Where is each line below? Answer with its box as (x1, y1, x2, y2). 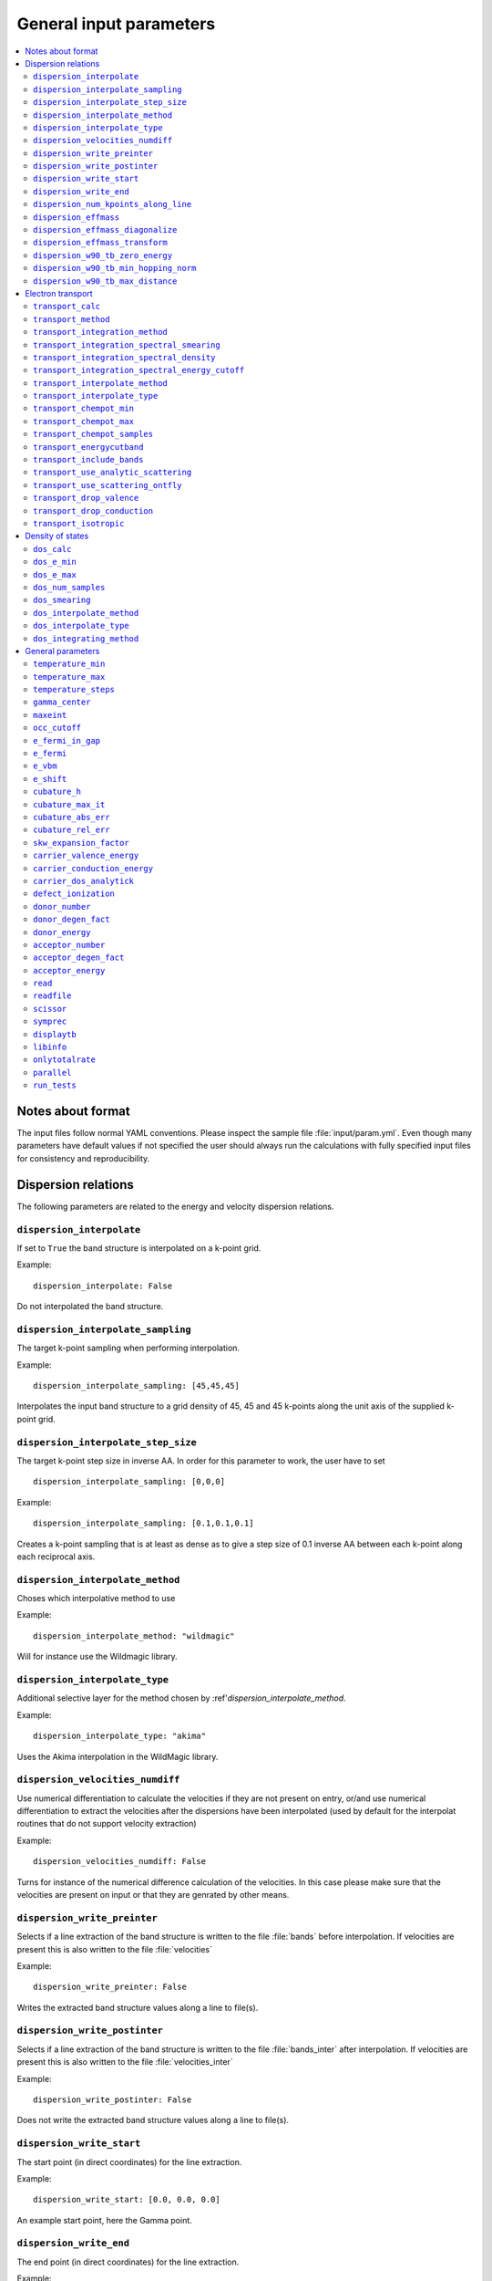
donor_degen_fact (33, 914, 110, 925)
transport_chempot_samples (33, 429, 154, 440)
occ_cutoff (33, 723, 82, 734)
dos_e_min (33, 557, 77, 568)
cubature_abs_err (33, 812, 110, 822)
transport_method (33, 314, 110, 324)
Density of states (25, 530, 89, 542)
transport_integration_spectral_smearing (33, 339, 220, 350)
